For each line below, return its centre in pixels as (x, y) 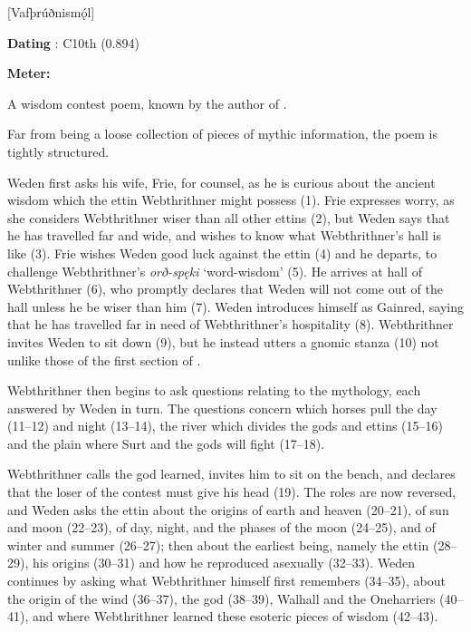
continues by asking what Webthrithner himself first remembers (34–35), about (226, 581)
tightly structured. (58, 151)
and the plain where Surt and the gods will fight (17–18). (166, 443)
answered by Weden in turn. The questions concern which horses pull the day (222, 408)
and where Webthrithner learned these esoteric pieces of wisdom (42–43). (235, 616)
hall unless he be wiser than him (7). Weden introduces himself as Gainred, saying (235, 306)
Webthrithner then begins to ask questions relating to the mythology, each (214, 390)
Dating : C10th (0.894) (73, 42)
